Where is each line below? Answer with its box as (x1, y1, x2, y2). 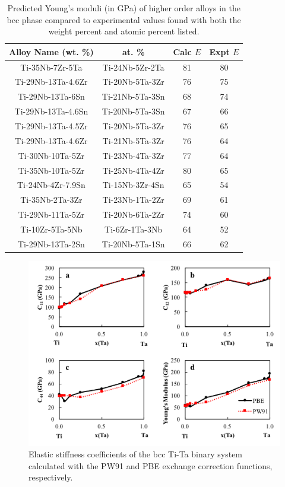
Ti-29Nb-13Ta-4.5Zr (15, 120, 88, 132)
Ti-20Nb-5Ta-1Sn (102, 237, 165, 250)
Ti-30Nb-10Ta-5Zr (18, 149, 85, 161)
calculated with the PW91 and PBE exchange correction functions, (28, 459, 273, 472)
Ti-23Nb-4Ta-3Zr (102, 149, 164, 161)
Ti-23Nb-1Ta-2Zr (102, 193, 164, 206)
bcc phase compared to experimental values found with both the (7, 13, 241, 26)
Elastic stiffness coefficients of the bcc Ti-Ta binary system (28, 448, 243, 460)
